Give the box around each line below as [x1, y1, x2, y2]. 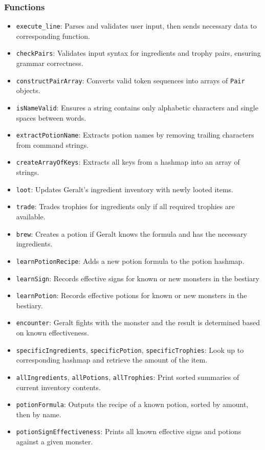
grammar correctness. [16, 58, 83, 69]
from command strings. [16, 139, 89, 150]
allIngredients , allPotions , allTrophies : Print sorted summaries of [16, 371, 239, 382]
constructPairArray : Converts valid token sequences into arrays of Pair [16, 75, 245, 85]
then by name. [16, 409, 61, 419]
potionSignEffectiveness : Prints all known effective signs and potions [16, 426, 241, 437]
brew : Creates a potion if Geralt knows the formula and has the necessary [16, 228, 247, 239]
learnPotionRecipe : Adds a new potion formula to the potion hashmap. [16, 255, 245, 266]
